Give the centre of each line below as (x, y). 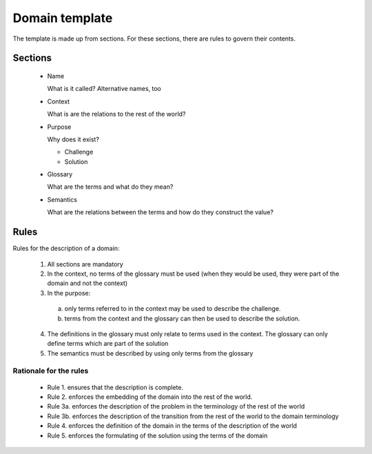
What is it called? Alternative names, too (104, 89)
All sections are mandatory (85, 264)
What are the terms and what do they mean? (110, 187)
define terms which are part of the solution (108, 344)
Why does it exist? (73, 139)
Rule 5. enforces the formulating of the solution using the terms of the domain (157, 435)
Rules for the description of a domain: (66, 249)
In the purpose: (69, 293)
